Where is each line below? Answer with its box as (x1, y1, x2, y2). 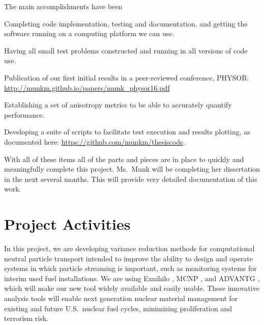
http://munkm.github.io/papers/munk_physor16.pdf (4, 82, 170, 93)
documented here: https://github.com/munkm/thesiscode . (4, 136, 186, 147)
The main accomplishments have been (4, 1, 123, 11)
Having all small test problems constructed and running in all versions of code (4, 45, 248, 56)
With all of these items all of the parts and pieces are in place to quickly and (4, 153, 244, 164)
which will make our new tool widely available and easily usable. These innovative (4, 283, 259, 293)
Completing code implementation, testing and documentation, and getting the (4, 18, 248, 29)
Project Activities (4, 213, 131, 234)
